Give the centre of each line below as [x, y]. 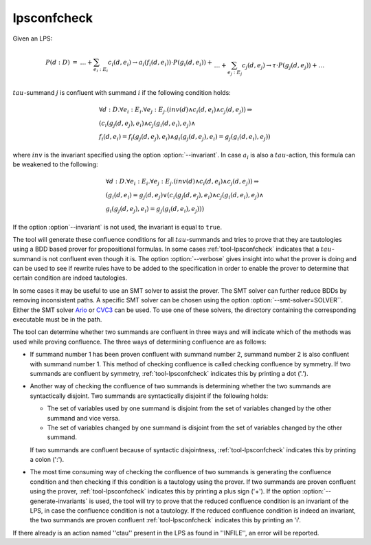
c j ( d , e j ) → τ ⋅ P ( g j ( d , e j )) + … [283, 66]
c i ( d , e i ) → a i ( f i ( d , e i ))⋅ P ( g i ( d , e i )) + [160, 63]
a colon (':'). [47, 460]
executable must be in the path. [57, 320]
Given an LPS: [33, 38]
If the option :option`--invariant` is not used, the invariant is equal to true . [117, 227]
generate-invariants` [59, 501]
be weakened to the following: [56, 164]
